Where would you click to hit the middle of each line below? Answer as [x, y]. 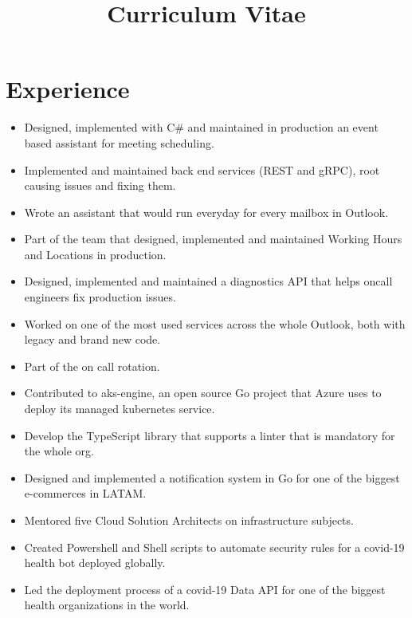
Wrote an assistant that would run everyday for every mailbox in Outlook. [206, 212]
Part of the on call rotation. [92, 366]
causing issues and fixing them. [100, 185]
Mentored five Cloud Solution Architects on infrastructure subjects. [189, 520]
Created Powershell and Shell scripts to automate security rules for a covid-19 [214, 547]
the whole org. [59, 451]
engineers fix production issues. [100, 297]
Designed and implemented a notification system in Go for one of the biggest [212, 477]
